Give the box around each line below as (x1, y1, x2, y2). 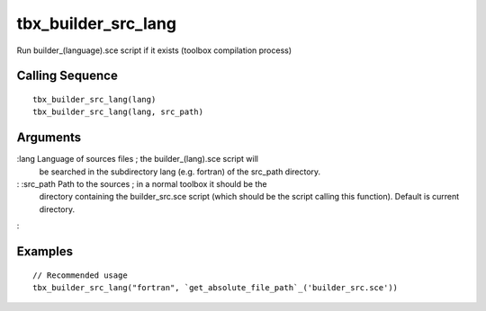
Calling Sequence (16, 68, 119, 84)
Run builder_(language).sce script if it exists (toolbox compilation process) (16, 45, 292, 56)
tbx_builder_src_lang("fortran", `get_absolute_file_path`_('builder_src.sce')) (32, 283, 399, 292)
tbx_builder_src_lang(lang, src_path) (32, 107, 204, 117)
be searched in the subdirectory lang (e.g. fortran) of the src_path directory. (39, 166, 321, 177)
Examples (16, 244, 74, 260)
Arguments (16, 130, 82, 146)
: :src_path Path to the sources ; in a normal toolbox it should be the (16, 179, 267, 190)
